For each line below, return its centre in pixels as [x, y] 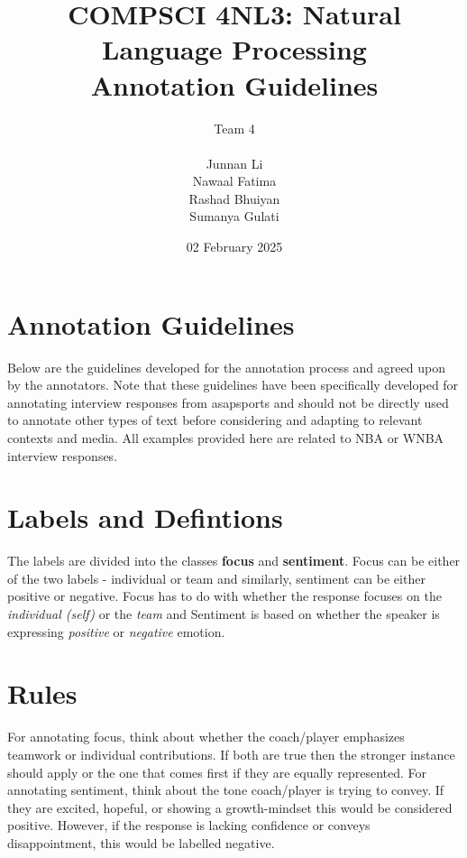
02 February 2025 [234, 247]
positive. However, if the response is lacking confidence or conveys [189, 825]
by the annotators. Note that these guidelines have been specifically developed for [233, 385]
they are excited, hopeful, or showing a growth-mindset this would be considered [230, 807]
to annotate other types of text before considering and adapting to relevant [215, 420]
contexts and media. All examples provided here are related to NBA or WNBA [226, 437]
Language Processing [234, 49]
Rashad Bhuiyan [234, 198]
